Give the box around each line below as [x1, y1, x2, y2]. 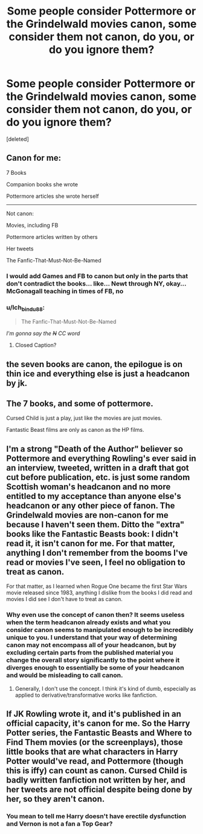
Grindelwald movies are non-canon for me [6, 510, 169, 520]
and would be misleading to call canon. [6, 671, 123, 680]
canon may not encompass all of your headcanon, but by [6, 641, 176, 650]
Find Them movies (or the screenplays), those [6, 737, 183, 748]
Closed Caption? [14, 342, 57, 349]
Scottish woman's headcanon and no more [6, 481, 171, 492]
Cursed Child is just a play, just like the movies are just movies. [6, 414, 163, 422]
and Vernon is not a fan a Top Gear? [6, 819, 113, 828]
